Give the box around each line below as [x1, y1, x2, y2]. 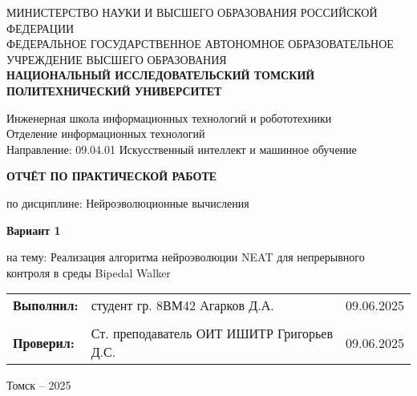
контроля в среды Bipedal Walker [6, 264, 171, 281]
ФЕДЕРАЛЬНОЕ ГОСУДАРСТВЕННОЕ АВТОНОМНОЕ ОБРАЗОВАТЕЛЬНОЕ [6, 35, 394, 52]
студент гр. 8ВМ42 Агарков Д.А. [91, 296, 274, 315]
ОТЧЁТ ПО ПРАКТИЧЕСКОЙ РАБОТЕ [6, 168, 217, 184]
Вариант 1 [6, 221, 61, 238]
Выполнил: [13, 296, 79, 315]
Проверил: [13, 333, 75, 352]
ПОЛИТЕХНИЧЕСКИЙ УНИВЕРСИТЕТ [6, 82, 222, 99]
